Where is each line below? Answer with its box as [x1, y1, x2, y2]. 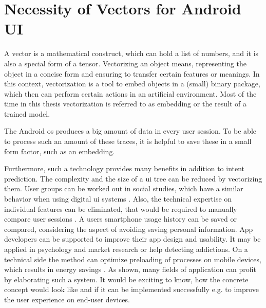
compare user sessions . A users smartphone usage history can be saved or [4, 213, 237, 224]
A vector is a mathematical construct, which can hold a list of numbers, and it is [4, 48, 259, 59]
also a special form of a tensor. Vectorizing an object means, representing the [4, 58, 246, 68]
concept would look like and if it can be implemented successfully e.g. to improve [4, 284, 259, 295]
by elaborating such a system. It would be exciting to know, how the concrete [4, 274, 249, 284]
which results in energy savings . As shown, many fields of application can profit [4, 264, 257, 275]
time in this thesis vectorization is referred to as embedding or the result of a [4, 98, 246, 109]
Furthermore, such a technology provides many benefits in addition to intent [4, 163, 245, 174]
